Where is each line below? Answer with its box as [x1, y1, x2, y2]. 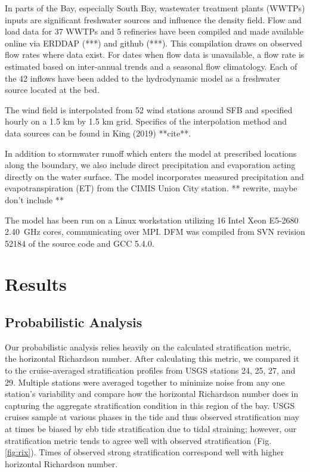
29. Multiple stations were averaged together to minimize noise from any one [5, 375, 285, 388]
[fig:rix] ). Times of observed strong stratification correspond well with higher [5, 446, 284, 458]
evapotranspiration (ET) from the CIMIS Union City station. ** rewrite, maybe [5, 182, 297, 194]
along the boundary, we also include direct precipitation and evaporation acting [5, 159, 296, 171]
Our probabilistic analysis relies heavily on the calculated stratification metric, [5, 340, 292, 353]
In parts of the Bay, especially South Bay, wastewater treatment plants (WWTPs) [5, 2, 305, 14]
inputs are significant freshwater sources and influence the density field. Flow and [5, 13, 302, 26]
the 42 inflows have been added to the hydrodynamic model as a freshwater [5, 72, 280, 84]
